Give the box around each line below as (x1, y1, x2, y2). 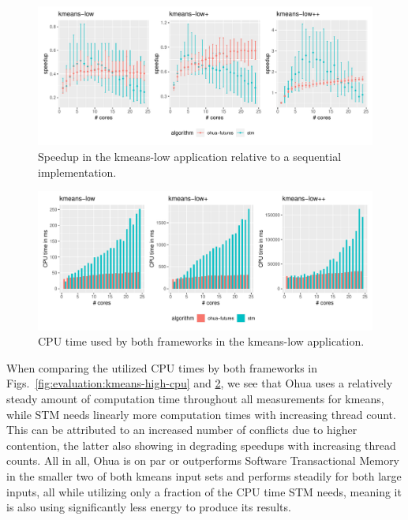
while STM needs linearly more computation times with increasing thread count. (6, 406, 396, 422)
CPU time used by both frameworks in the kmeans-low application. (38, 333, 365, 350)
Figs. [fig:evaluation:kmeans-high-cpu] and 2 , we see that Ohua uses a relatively (6, 375, 393, 391)
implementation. (38, 163, 117, 180)
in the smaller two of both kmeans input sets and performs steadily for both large (6, 467, 402, 484)
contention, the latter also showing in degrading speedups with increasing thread (6, 436, 396, 453)
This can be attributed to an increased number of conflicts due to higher (6, 421, 357, 438)
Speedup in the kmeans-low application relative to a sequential (38, 148, 342, 164)
